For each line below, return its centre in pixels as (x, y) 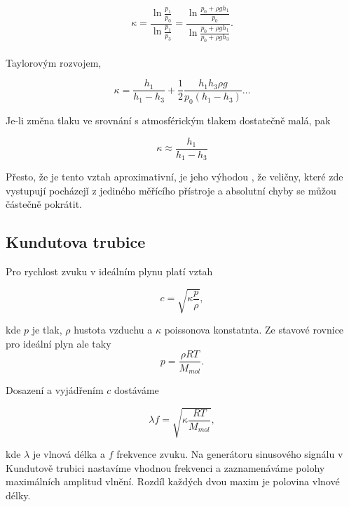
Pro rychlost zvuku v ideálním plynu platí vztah (109, 271)
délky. (18, 495)
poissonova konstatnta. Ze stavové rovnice (254, 330)
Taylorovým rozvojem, (54, 62)
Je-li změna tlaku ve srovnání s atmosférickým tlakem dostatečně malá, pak (168, 120)
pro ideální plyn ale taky (59, 343)
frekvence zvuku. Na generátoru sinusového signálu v (230, 454)
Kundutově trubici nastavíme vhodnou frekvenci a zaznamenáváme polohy (165, 467)
